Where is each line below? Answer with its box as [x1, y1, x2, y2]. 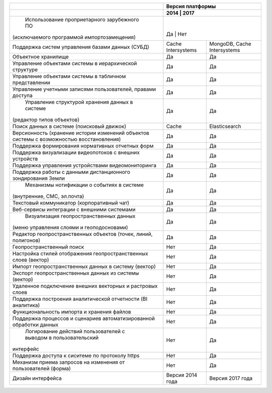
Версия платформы [166, 3, 216, 10]
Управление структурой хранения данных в [25, 99, 133, 105]
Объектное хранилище [12, 53, 69, 60]
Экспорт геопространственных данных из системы [12, 270, 140, 277]
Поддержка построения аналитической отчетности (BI [12, 295, 148, 302]
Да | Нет [166, 31, 187, 37]
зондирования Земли [12, 175, 65, 181]
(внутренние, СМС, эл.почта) [12, 193, 84, 200]
